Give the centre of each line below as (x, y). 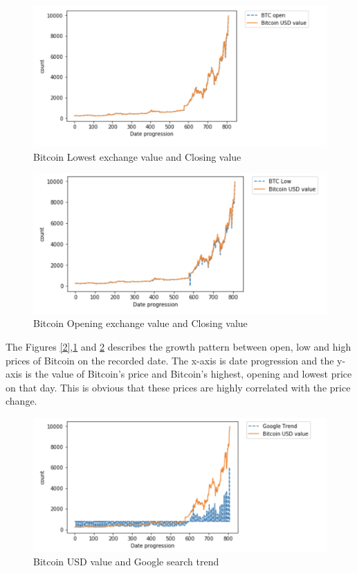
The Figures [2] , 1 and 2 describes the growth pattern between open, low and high (178, 346)
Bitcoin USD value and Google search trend (126, 562)
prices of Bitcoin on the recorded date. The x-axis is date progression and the (170, 360)
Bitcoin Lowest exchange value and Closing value (137, 156)
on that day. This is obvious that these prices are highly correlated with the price (178, 387)
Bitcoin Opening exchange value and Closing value (140, 323)
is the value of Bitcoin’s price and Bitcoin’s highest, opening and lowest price (189, 374)
